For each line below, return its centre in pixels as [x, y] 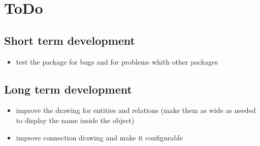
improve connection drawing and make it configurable [100, 137]
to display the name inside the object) [75, 120]
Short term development [70, 40]
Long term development [68, 89]
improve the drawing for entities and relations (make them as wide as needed [136, 110]
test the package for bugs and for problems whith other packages [117, 61]
